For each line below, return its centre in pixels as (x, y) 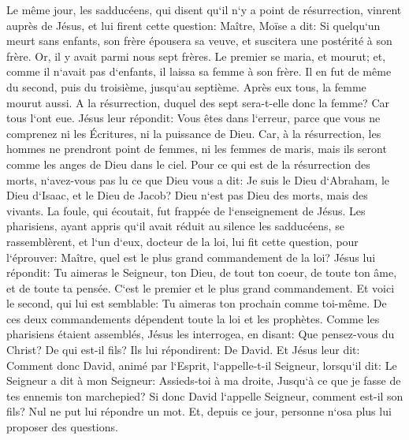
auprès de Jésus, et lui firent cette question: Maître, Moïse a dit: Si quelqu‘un (193, 25)
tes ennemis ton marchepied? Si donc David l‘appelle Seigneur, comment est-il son (205, 395)
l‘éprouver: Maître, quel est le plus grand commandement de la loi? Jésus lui (191, 257)
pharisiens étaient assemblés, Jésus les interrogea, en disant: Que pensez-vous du (201, 334)
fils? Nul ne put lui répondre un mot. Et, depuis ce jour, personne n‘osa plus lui (199, 411)
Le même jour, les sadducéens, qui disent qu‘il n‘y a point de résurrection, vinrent (204, 9)
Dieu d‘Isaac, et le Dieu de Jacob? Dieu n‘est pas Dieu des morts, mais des (187, 195)
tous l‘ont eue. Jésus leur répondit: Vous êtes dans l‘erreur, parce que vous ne (193, 118)
